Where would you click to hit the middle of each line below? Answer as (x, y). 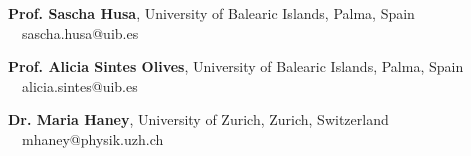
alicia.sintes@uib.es (79, 85)
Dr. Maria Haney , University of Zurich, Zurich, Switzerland (198, 119)
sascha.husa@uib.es (80, 32)
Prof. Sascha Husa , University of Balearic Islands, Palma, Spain (211, 13)
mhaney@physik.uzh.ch (92, 138)
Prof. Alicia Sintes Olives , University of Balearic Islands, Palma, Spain (236, 66)
